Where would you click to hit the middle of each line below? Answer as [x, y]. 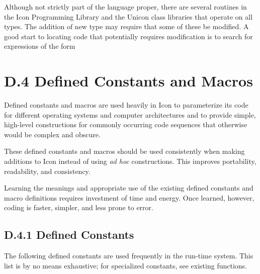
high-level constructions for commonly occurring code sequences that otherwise [126, 124]
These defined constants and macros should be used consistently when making [124, 151]
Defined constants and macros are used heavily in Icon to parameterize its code [126, 105]
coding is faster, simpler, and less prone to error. [79, 207]
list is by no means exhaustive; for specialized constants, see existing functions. [125, 265]
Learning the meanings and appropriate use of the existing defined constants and [129, 188]
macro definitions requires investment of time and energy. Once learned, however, [129, 197]
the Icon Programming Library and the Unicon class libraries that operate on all [128, 16]
